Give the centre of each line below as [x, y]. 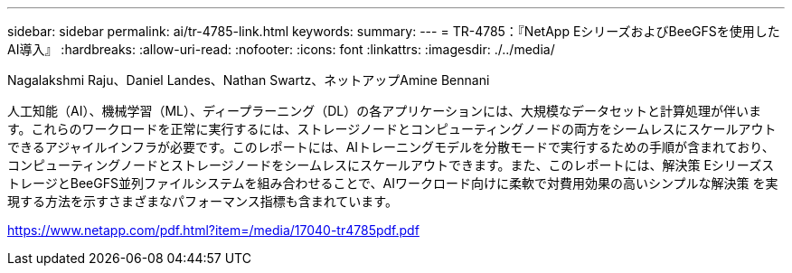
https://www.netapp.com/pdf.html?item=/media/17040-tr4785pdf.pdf [213, 230]
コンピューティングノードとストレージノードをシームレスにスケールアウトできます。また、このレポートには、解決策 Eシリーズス [391, 165]
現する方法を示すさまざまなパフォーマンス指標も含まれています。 [203, 201]
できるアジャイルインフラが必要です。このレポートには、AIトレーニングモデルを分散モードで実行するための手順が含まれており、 [391, 147]
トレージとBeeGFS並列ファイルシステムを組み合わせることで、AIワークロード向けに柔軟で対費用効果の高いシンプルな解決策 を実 [393, 183]
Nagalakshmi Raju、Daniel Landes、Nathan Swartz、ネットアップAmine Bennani [249, 80]
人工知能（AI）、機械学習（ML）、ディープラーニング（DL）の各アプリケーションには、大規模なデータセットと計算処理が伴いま [384, 111]
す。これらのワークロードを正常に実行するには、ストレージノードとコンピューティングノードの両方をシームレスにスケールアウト [392, 129]
